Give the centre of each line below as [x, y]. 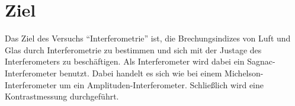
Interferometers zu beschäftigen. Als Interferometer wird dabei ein [125, 61]
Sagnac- [261, 61]
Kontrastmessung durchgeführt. [62, 96]
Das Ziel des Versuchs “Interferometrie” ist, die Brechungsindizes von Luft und [148, 38]
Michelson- [244, 73]
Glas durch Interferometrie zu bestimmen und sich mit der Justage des [133, 49]
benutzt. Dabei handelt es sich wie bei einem [141, 73]
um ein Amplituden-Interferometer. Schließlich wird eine [161, 84]
